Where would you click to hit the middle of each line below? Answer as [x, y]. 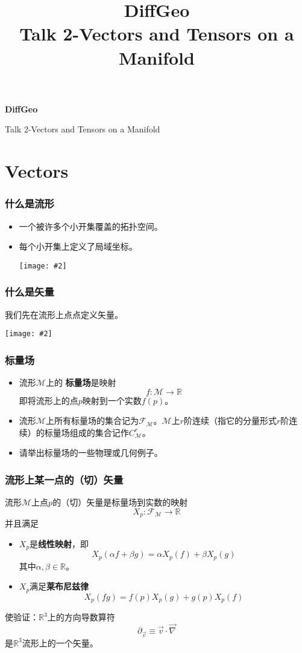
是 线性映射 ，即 [59, 543]
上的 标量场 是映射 [81, 382]
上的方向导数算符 [81, 617]
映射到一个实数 [112, 400]
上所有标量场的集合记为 [92, 421]
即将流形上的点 [49, 400]
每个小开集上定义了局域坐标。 [78, 246]
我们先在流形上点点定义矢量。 [64, 314]
